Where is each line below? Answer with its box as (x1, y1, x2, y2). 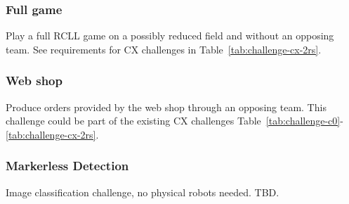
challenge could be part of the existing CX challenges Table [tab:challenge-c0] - (6, 113, 343, 128)
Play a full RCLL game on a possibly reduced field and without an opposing (6, 28, 334, 43)
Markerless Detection (6, 157, 129, 174)
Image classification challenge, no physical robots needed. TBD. (6, 184, 279, 199)
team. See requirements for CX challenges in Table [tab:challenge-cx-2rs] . (6, 42, 322, 56)
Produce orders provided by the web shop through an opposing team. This (6, 99, 327, 114)
